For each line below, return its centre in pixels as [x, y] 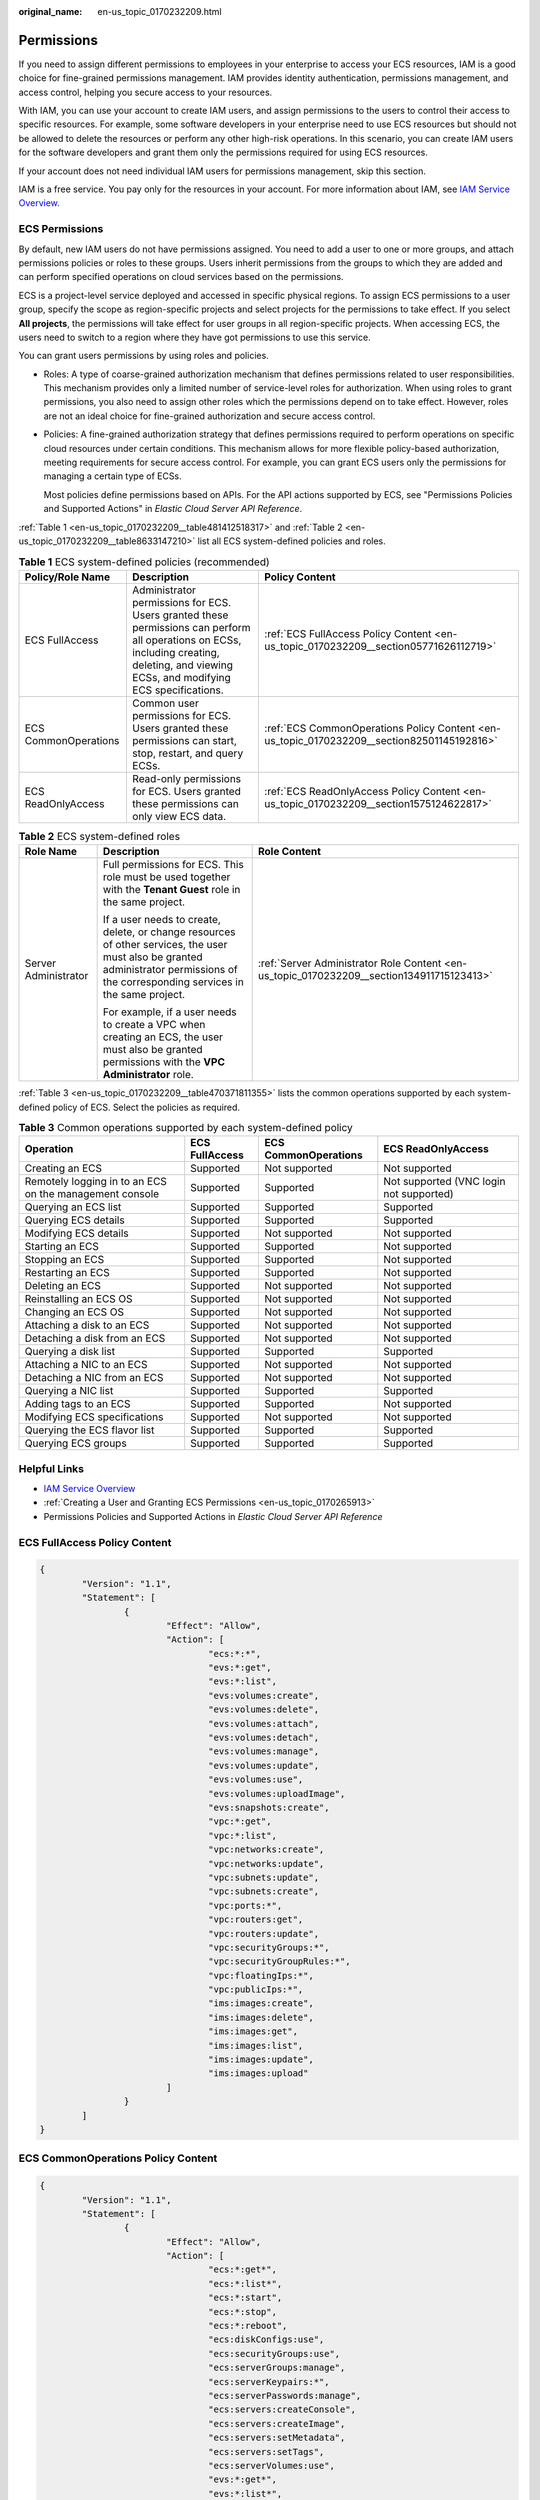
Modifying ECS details [76, 1233]
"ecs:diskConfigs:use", [266, 2339]
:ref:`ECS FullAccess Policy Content [348, 633]
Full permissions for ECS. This [173, 865]
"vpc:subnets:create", [264, 1891]
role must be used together [166, 877]
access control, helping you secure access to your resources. [145, 92]
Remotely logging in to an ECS [95, 1182]
